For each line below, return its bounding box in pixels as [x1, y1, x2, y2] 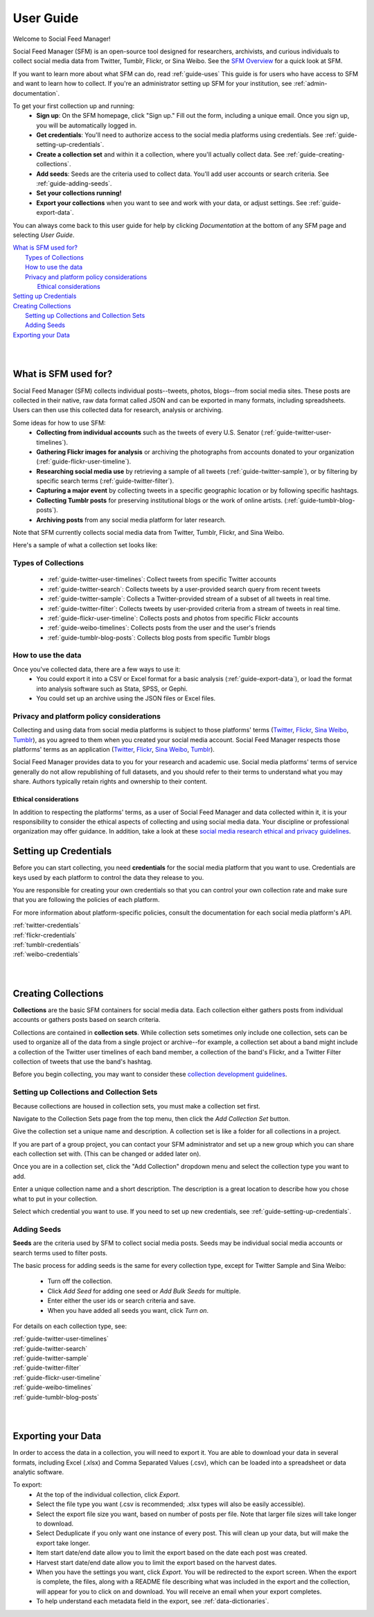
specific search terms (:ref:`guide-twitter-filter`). [36, 477, 175, 485]
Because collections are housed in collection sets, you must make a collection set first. [12, 1102, 261, 1110]
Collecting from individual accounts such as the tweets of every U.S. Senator [36, 428, 260, 436]
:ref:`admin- [293, 80, 328, 88]
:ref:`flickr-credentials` [12, 930, 78, 939]
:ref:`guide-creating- [286, 150, 346, 159]
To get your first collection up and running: [12, 101, 135, 110]
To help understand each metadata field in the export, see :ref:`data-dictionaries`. [36, 1597, 269, 1605]
